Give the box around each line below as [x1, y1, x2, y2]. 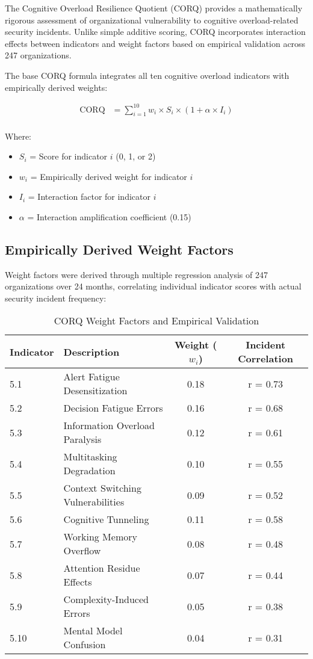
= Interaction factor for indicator [28, 190, 150, 203]
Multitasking [63, 450, 117, 464]
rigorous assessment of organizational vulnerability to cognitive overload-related [5, 13, 299, 26]
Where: [5, 129, 31, 142]
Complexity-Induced [63, 592, 149, 607]
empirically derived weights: [5, 81, 108, 93]
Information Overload [63, 418, 155, 433]
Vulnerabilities [63, 495, 125, 509]
